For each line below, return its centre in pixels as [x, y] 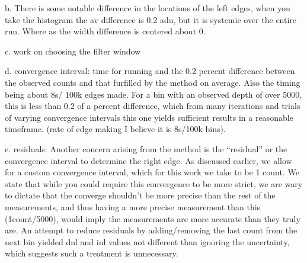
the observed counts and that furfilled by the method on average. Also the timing [153, 82]
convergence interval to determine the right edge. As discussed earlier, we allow [148, 160]
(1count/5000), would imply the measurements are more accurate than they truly [153, 218]
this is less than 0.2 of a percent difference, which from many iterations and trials [153, 106]
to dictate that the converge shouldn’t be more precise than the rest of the [140, 195]
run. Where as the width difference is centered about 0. [105, 31]
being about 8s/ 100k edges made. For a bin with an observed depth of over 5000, [153, 94]
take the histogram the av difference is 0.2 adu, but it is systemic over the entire [151, 19]
